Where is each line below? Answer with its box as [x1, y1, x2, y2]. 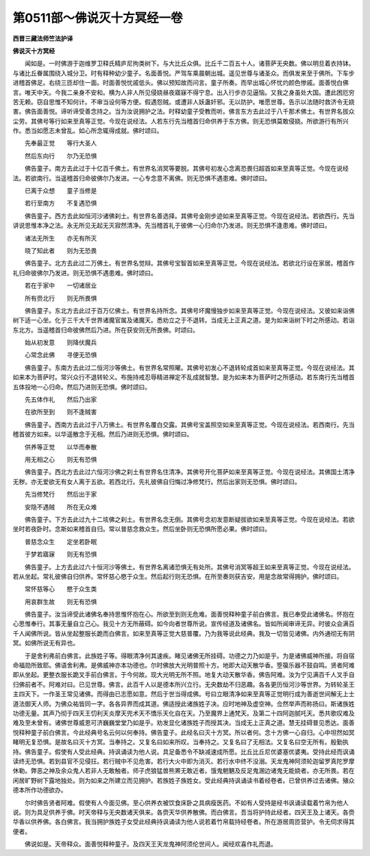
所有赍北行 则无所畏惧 [24, 294, 97, 302]
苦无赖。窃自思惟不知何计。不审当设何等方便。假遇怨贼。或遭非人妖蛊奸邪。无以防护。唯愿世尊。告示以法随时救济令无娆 [12, 97, 355, 106]
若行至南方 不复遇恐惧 [24, 199, 97, 207]
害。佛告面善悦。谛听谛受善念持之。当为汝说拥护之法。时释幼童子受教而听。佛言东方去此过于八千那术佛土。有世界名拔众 [12, 107, 355, 116]
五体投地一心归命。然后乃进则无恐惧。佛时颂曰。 [12, 383, 151, 391]
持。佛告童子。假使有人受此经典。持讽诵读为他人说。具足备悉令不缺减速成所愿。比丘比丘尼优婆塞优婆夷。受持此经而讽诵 [12, 748, 355, 756]
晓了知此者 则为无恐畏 [24, 246, 97, 254]
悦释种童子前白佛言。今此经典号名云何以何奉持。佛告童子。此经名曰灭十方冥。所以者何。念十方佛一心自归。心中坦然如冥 [12, 728, 355, 737]
